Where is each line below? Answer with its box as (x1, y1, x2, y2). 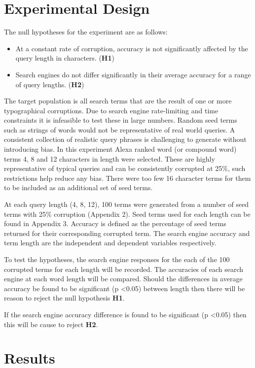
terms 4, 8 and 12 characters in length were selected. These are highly (4, 153, 215, 164)
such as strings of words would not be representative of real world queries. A (4, 124, 235, 134)
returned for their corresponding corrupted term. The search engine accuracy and (4, 228, 250, 238)
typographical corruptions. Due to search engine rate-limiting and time (4, 105, 219, 115)
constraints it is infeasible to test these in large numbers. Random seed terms (4, 115, 237, 125)
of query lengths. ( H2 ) (15, 79, 84, 89)
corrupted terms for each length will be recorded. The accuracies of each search (4, 264, 244, 274)
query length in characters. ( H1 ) (15, 53, 114, 63)
